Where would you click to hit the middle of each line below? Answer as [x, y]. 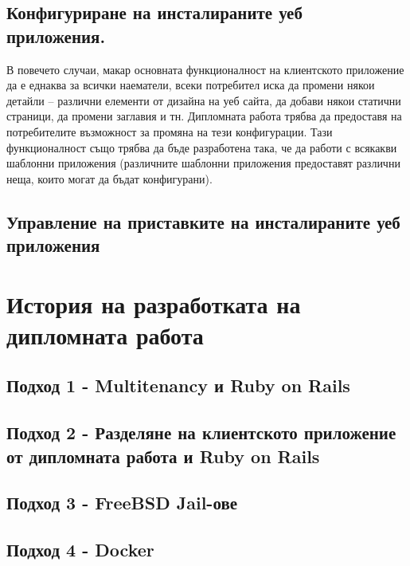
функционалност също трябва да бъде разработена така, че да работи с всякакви [202, 147]
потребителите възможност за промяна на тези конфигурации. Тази [170, 131]
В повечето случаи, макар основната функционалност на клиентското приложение [205, 69]
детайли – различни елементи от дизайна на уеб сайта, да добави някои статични [204, 100]
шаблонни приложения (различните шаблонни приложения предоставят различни [203, 163]
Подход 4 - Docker [80, 550]
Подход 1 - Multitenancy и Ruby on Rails [178, 385]
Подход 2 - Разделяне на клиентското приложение [201, 432]
